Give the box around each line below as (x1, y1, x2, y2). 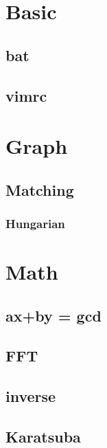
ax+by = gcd (5, 304, 102, 326)
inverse (5, 385, 56, 407)
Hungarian (5, 215, 65, 232)
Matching (5, 179, 74, 200)
